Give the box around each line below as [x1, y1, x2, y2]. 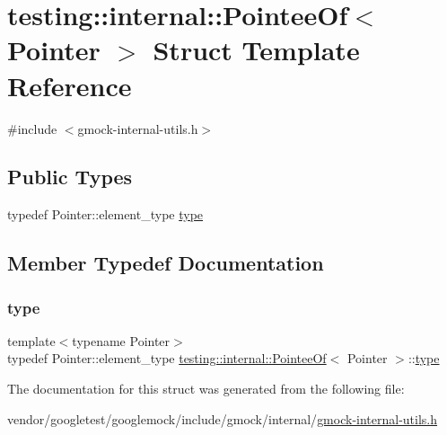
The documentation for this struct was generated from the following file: [7, 379, 405, 398]
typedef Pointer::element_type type [7, 205, 204, 224]
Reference [7, 67, 132, 103]
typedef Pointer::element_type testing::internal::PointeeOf [7, 349, 327, 368]
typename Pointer [72, 331, 171, 350]
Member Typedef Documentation [7, 249, 324, 277]
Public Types [7, 163, 133, 191]
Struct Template [153, 31, 360, 68]
